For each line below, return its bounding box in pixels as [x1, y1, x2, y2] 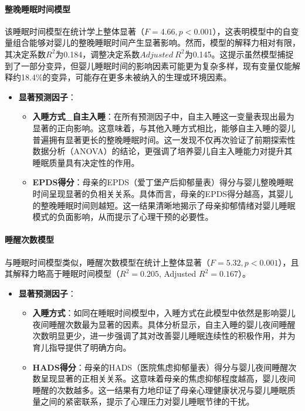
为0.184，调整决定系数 [55, 47, 140, 60]
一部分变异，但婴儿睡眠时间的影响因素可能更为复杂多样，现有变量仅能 [21, 59, 292, 72]
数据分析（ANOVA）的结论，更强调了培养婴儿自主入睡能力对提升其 [32, 145, 293, 157]
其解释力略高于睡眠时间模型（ [5, 267, 120, 280]
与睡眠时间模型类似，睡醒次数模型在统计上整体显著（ [5, 256, 210, 268]
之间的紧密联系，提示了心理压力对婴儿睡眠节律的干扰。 [40, 395, 255, 407]
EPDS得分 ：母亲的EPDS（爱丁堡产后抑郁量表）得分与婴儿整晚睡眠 [32, 176, 294, 188]
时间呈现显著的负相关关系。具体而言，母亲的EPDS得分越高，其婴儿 [32, 187, 293, 199]
